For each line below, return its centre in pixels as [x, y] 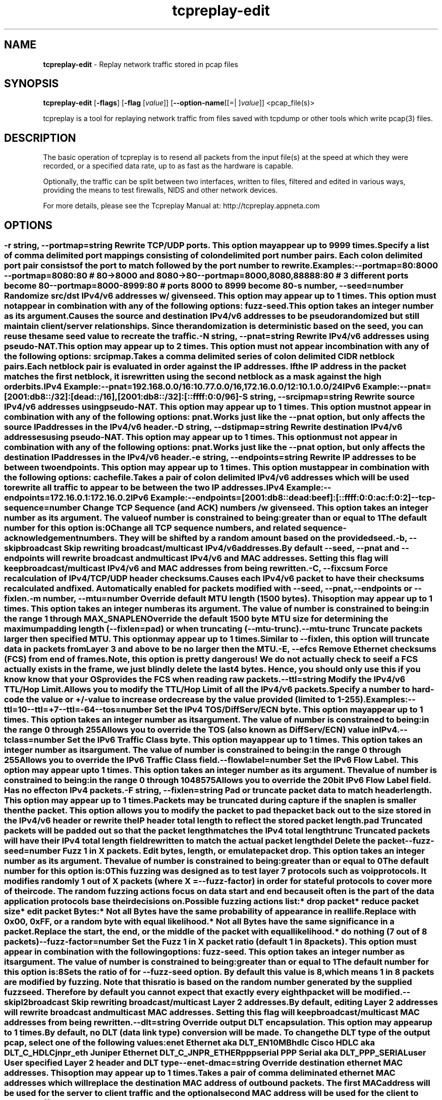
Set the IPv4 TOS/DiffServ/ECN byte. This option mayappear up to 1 [289, 710]
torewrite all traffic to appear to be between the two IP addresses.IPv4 [144, 488]
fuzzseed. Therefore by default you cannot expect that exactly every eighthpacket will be [183, 992]
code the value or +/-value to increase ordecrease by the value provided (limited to [170, 700]
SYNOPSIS [32, 84]
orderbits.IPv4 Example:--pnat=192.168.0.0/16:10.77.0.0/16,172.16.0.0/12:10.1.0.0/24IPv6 [182, 387]
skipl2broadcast [37, 1002]
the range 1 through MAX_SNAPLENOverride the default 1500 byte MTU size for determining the [196, 619]
